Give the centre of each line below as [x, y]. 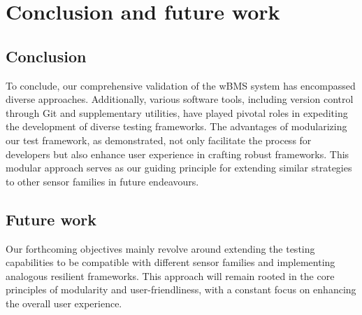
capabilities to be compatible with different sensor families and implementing [171, 262]
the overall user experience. [64, 303]
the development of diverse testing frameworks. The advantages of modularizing [176, 126]
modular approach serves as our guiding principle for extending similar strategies [179, 168]
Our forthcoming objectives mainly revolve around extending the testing [160, 248]
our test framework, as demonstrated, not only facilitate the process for [159, 140]
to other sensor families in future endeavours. [102, 181]
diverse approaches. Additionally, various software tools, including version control [180, 99]
